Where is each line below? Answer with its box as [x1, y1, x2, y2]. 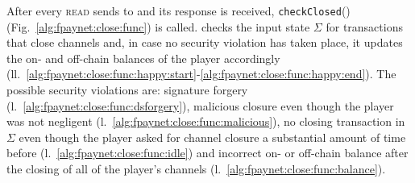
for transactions [326, 18, 403, 35]
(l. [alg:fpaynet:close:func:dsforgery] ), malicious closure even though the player [6, 97, 394, 114]
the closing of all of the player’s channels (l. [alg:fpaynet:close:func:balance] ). [6, 160, 386, 177]
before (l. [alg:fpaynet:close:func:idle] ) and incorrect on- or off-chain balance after [6, 144, 409, 161]
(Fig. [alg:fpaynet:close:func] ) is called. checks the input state [6, 18, 310, 35]
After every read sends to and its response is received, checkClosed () [6, 2, 351, 19]
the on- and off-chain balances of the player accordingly [6, 49, 280, 66]
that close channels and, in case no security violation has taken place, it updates [6, 34, 403, 51]
